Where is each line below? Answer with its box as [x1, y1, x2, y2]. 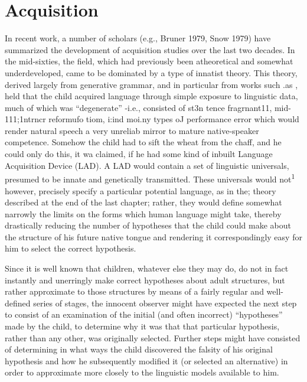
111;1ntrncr [5, 113, 46, 125]
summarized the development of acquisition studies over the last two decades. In [5, 43, 295, 55]
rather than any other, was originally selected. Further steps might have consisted [5, 331, 301, 344]
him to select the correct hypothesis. [5, 242, 136, 254]
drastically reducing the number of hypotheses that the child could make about [5, 219, 291, 231]
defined [5, 296, 31, 309]
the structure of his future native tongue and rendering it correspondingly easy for [5, 230, 302, 243]
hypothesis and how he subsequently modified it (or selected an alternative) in [5, 354, 288, 367]
